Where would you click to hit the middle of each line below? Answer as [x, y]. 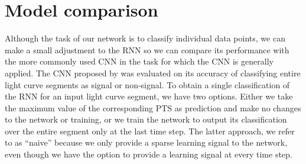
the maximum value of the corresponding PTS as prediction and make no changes [153, 107]
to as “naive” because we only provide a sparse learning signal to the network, [146, 142]
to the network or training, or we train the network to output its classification [146, 119]
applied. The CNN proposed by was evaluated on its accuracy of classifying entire [153, 73]
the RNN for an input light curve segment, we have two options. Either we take [149, 96]
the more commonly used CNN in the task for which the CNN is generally [139, 61]
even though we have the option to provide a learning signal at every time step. [149, 154]
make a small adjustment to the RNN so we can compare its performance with [147, 49]
